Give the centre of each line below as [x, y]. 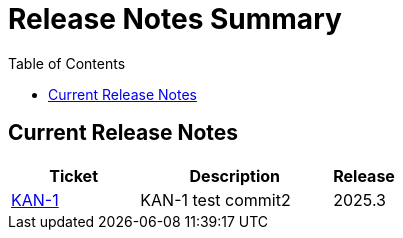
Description [234, 175]
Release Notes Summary [175, 19]
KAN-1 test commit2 [215, 199]
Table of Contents [67, 63]
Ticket [74, 175]
